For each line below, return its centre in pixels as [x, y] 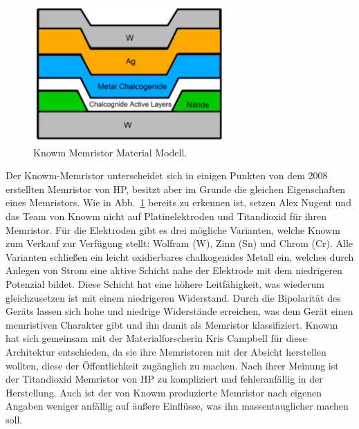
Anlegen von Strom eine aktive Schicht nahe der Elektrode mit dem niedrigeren [174, 270]
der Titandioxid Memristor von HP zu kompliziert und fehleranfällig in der [164, 379]
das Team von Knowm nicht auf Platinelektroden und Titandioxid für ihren [166, 216]
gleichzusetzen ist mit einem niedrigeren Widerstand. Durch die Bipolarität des [173, 297]
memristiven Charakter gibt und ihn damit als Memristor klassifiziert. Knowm [172, 324]
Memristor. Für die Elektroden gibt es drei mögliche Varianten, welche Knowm [173, 229]
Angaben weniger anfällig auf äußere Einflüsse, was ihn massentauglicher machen [177, 406]
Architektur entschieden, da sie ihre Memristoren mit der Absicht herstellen [166, 352]
